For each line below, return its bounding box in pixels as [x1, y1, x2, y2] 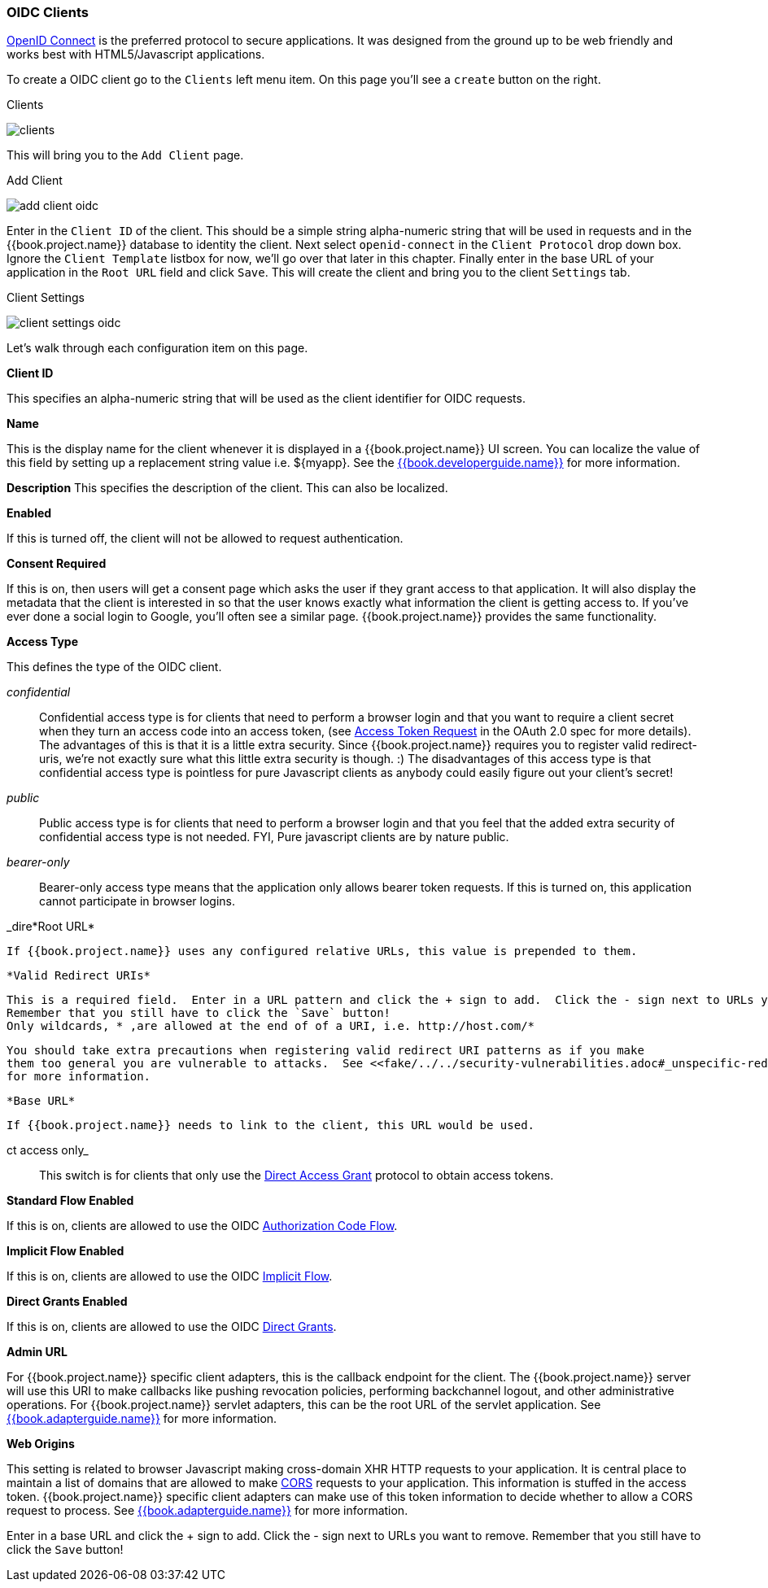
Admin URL [7, 1345, 68, 1359]
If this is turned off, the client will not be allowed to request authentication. [7, 531, 404, 546]
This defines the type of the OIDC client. [7, 660, 222, 674]
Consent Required [7, 556, 107, 571]
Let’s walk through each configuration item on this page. [7, 341, 308, 356]
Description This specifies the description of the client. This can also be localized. [7, 481, 448, 495]
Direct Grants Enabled [7, 1294, 128, 1309]
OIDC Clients [7, 4, 89, 20]
